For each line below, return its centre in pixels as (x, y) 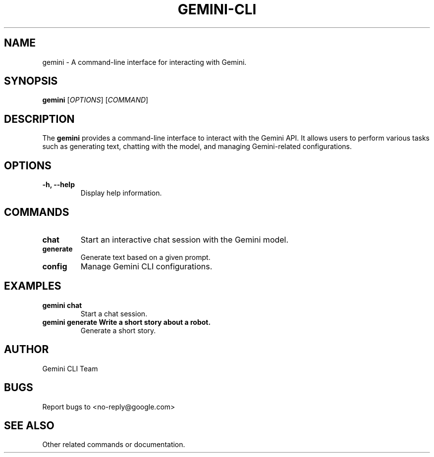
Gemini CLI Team (70, 368)
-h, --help (58, 185)
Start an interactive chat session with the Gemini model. (185, 239)
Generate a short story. (118, 330)
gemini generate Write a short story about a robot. (127, 322)
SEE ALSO (29, 425)
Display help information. (121, 193)
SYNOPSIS (31, 81)
